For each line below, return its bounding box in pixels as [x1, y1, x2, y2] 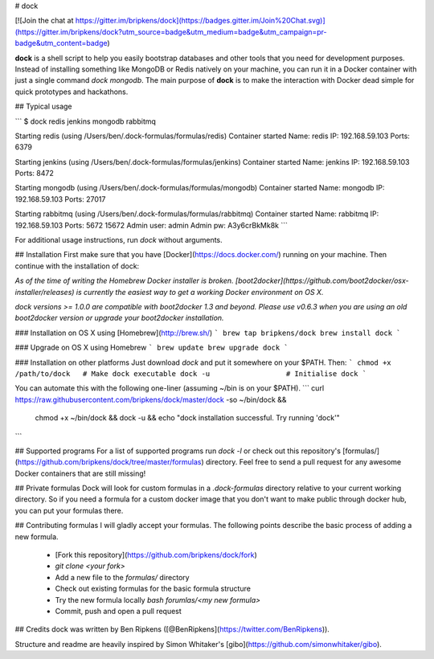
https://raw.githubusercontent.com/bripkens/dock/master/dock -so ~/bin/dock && [14, 395, 287, 404]
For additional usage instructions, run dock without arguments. [14, 235, 223, 245]
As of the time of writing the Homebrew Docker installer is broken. [14, 276, 234, 285]
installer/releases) [14, 287, 75, 297]
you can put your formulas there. [14, 506, 124, 515]
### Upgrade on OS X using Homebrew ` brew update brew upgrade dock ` [14, 342, 289, 353]
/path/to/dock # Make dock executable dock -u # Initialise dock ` [14, 369, 367, 378]
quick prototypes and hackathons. [14, 87, 129, 96]
